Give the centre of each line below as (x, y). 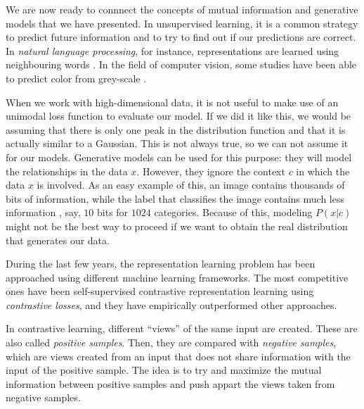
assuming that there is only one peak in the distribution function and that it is (176, 129)
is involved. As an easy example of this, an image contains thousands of (191, 185)
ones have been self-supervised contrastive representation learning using (160, 291)
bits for (113, 212)
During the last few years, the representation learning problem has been (161, 264)
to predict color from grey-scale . (76, 78)
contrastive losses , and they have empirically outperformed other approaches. (171, 304)
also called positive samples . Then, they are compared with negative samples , (171, 342)
